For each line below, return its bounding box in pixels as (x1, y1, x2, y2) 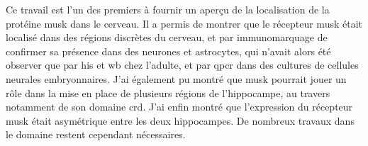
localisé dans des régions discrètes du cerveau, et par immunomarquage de (6, 30, 328, 45)
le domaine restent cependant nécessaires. (6, 127, 186, 142)
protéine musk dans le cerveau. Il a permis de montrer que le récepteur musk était (6, 16, 362, 30)
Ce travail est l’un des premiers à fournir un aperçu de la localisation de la (6, 2, 330, 16)
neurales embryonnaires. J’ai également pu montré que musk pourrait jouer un (6, 71, 347, 86)
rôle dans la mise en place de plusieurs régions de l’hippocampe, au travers (6, 85, 330, 100)
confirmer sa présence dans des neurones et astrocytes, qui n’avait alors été (6, 43, 331, 58)
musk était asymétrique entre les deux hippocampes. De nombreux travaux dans (6, 113, 355, 128)
